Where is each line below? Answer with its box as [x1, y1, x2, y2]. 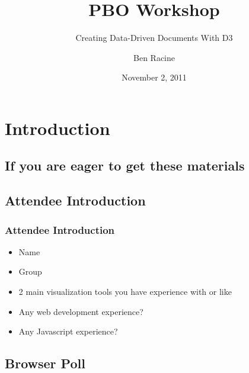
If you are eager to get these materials [5, 156, 245, 175]
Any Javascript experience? [18, 325, 118, 337]
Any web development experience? [18, 305, 143, 317]
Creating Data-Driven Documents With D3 [75, 31, 233, 44]
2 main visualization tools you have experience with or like [18, 285, 232, 298]
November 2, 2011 [122, 71, 187, 83]
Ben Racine [133, 51, 175, 63]
